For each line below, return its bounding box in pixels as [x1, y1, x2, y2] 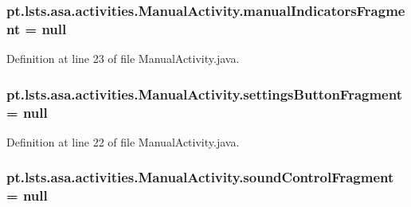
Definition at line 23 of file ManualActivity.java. [6, 50, 240, 67]
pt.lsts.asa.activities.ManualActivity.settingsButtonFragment [6, 84, 402, 103]
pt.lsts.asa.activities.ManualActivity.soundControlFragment [6, 167, 394, 187]
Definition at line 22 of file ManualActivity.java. [6, 133, 240, 150]
